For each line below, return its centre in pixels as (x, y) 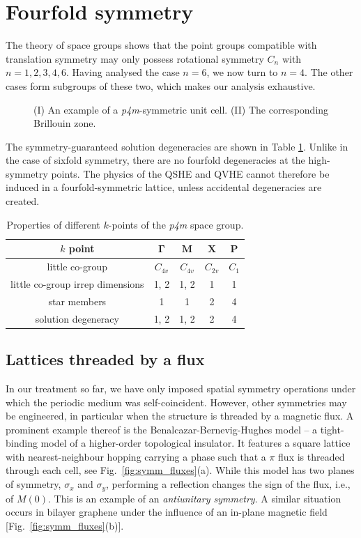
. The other (329, 72)
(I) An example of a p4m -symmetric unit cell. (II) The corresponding (181, 109)
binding (22, 443)
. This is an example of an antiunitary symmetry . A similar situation (195, 498)
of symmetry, (33, 484)
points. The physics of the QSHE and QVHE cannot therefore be (190, 173)
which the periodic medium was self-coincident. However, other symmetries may (176, 402)
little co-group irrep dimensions (77, 283)
